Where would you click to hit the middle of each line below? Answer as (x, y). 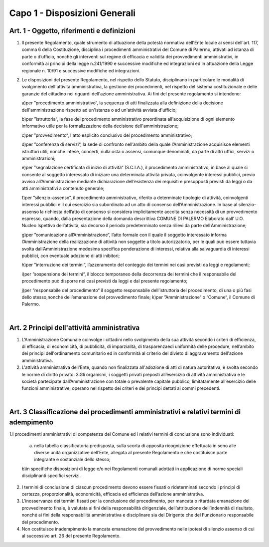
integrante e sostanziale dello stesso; (72, 460)
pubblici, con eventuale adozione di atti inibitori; (71, 256)
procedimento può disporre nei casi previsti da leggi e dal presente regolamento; (105, 281)
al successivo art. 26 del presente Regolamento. (71, 536)
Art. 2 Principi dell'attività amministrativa (74, 328)
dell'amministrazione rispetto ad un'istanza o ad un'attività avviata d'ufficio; (99, 110)
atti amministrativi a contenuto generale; (63, 188)
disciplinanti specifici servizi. (51, 476)
